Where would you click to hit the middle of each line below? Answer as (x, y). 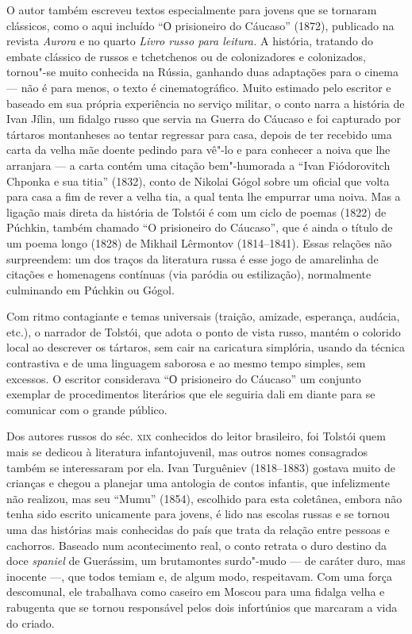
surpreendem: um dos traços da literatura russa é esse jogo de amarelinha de (193, 258)
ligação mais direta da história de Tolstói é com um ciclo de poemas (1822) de (196, 211)
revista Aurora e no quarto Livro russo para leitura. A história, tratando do (190, 41)
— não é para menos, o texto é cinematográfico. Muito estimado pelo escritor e (199, 87)
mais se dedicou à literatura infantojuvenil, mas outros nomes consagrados (187, 452)
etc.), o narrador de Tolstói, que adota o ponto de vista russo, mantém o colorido (204, 331)
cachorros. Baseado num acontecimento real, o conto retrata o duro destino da (196, 545)
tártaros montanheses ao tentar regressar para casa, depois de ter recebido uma (199, 134)
